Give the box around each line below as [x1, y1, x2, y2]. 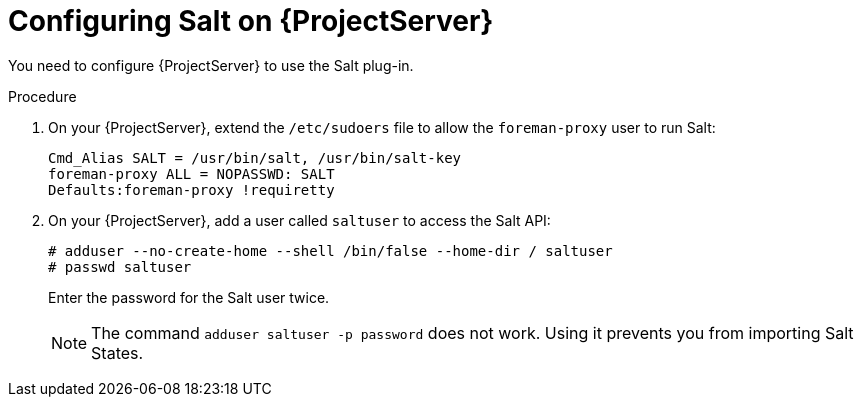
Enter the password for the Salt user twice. [48, 288, 330, 306]
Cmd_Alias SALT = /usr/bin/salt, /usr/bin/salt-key [48, 149, 462, 166]
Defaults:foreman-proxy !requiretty [48, 181, 335, 198]
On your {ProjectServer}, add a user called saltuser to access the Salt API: [48, 211, 551, 229]
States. [91, 342, 144, 363]
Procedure [8, 87, 77, 105]
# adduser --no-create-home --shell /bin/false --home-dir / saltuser [48, 242, 613, 259]
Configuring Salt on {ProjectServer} [8, 4, 494, 38]
